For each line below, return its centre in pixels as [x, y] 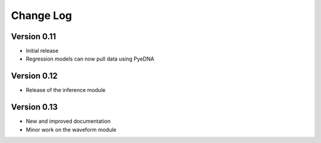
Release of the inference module [66, 90]
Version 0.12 [34, 76]
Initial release [42, 51]
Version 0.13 [34, 107]
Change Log [42, 15]
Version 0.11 [34, 36]
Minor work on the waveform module [71, 129]
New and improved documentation [68, 121]
